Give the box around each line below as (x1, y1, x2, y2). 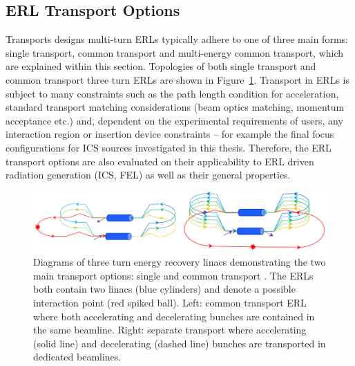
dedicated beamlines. (33, 349, 122, 364)
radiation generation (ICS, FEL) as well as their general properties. (6, 167, 291, 182)
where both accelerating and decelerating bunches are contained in (33, 309, 315, 323)
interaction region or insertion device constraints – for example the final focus (6, 127, 334, 141)
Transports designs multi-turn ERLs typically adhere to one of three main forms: (6, 32, 348, 46)
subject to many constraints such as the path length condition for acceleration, (6, 86, 339, 100)
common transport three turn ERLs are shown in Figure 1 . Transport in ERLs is (6, 72, 349, 86)
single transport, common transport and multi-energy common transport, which (6, 45, 344, 60)
